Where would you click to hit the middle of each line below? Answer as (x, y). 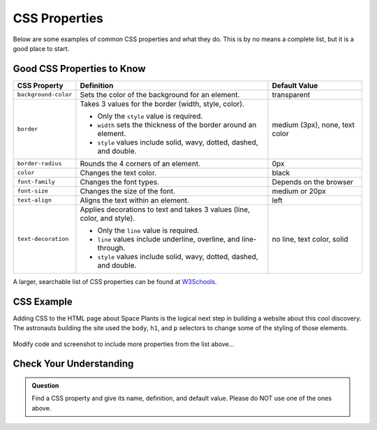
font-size (33, 191)
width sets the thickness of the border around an (177, 124)
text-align (35, 200)
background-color (45, 95)
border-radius (39, 164)
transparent (291, 94)
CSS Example (43, 301)
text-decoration (43, 239)
